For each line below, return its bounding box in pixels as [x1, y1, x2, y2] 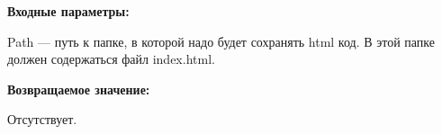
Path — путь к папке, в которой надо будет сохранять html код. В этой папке [7, 31, 436, 50]
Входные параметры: [7, 2, 130, 20]
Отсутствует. [7, 110, 77, 129]
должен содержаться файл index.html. [7, 49, 215, 68]
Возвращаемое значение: [7, 79, 150, 98]
